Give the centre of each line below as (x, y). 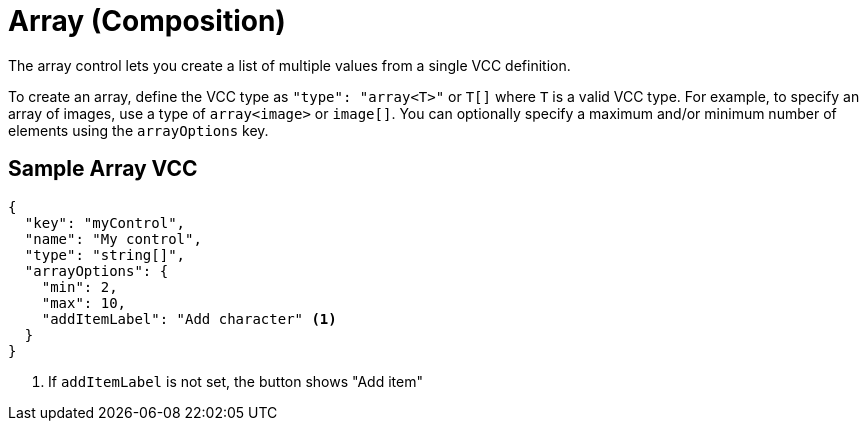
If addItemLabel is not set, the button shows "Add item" (235, 381)
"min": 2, (79, 286)
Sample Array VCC (103, 169)
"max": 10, (84, 302)
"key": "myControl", (105, 222)
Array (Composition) (147, 21)
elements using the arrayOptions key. (138, 130)
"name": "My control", (113, 238)
